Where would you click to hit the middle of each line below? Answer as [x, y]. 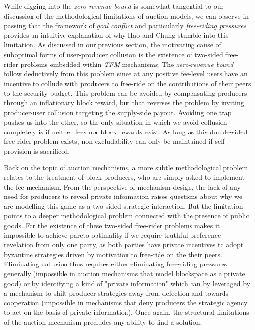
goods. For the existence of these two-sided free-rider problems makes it [112, 225]
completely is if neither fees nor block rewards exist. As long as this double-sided [126, 131]
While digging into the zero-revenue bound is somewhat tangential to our [114, 6]
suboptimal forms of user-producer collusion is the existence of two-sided [113, 54]
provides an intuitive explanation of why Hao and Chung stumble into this [116, 35]
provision [18, 150]
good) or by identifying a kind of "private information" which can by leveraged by [127, 283]
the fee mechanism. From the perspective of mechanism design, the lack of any [122, 186]
